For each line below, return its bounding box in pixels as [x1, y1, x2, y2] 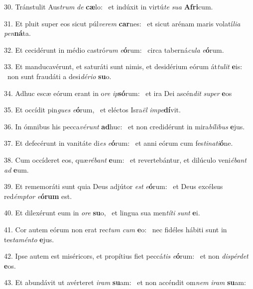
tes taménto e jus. [4, 234, 54, 244]
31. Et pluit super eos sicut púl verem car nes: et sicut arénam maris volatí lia [4, 18, 241, 28]
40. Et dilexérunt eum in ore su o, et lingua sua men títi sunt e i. [4, 207, 200, 218]
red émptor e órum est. [4, 191, 72, 201]
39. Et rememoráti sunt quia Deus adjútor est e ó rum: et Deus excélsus [4, 181, 223, 192]
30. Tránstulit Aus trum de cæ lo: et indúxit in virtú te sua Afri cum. [4, 1, 213, 11]
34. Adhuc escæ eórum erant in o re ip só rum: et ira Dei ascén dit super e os [4, 88, 232, 98]
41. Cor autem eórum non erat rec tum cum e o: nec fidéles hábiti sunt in [4, 224, 227, 234]
